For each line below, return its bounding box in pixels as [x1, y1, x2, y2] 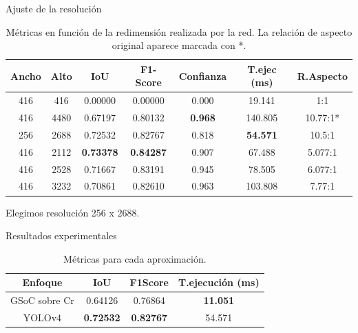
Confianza [178, 68, 227, 83]
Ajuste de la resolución [6, 1, 102, 15]
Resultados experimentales [6, 228, 117, 243]
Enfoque [22, 275, 63, 290]
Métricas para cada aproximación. [63, 251, 207, 265]
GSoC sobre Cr [10, 293, 74, 307]
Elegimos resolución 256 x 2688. [6, 205, 140, 219]
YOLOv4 [23, 310, 62, 324]
